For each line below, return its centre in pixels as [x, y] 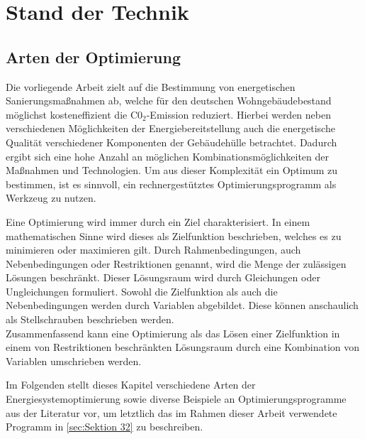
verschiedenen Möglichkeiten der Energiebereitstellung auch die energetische [170, 128]
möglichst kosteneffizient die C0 [74, 114]
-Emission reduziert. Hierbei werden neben [238, 114]
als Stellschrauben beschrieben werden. [90, 319]
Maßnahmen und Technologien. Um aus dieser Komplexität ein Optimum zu [172, 170]
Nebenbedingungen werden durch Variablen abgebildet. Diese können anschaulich [182, 305]
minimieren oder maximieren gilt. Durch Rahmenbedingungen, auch [153, 250]
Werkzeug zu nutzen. [51, 198]
